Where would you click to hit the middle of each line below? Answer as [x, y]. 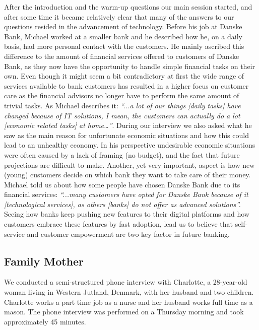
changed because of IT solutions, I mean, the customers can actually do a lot [122, 115]
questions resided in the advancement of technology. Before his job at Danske [123, 26]
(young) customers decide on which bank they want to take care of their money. [127, 175]
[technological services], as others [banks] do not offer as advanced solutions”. [122, 204]
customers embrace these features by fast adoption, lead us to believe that [118, 224]
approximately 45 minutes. [45, 321]
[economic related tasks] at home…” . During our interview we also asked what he [128, 125]
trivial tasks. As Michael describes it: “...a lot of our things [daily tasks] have [122, 105]
